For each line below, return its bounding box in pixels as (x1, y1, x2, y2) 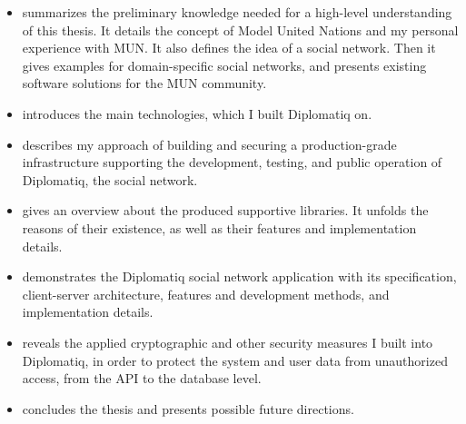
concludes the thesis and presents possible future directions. (22, 399, 354, 418)
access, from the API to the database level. (22, 369, 262, 388)
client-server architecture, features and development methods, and (22, 284, 390, 303)
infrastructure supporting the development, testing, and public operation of (22, 153, 442, 172)
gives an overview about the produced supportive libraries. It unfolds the (22, 201, 429, 220)
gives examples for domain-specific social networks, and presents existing (22, 55, 427, 74)
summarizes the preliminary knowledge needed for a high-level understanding (22, 3, 452, 21)
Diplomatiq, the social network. (22, 170, 198, 189)
